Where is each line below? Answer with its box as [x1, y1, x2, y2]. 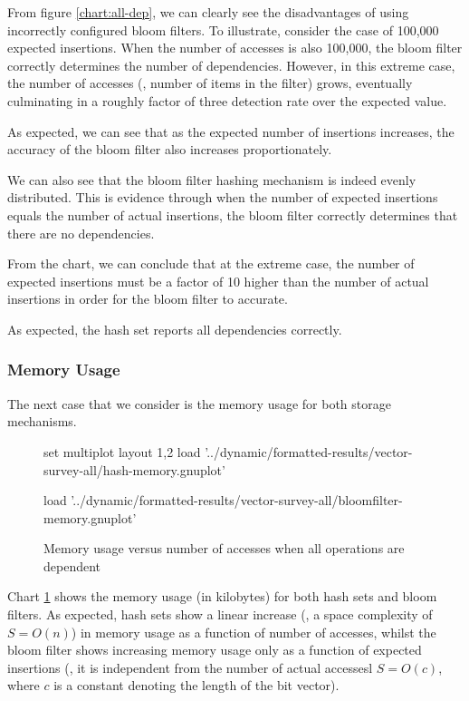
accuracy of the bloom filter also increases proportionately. [7, 140, 332, 159]
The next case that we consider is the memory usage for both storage [7, 394, 391, 413]
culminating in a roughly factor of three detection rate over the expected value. [7, 91, 447, 110]
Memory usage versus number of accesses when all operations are [43, 539, 405, 558]
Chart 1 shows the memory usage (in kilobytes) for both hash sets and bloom [7, 587, 437, 606]
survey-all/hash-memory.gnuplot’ [43, 460, 225, 479]
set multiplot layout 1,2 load [43, 442, 201, 461]
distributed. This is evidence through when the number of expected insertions [7, 188, 438, 207]
